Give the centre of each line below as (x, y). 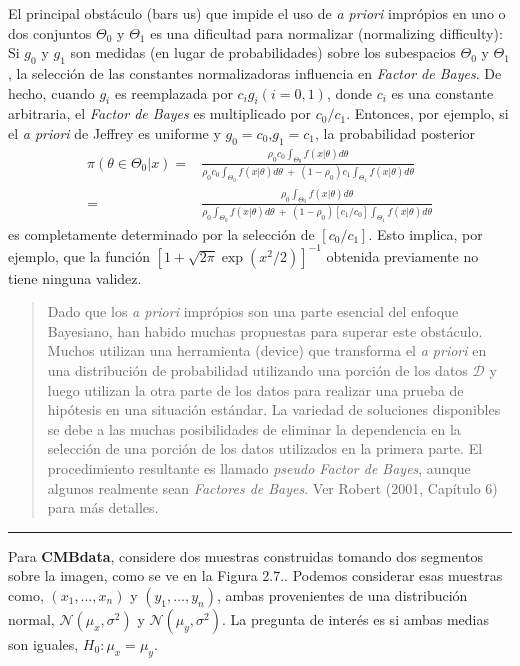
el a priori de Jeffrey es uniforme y (114, 132)
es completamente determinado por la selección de (161, 233)
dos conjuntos (50, 32)
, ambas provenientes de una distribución (342, 594)
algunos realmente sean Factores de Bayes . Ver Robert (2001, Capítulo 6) (272, 487)
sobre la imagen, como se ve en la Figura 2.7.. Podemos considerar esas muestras (255, 575)
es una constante (442, 92)
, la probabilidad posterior (395, 132)
